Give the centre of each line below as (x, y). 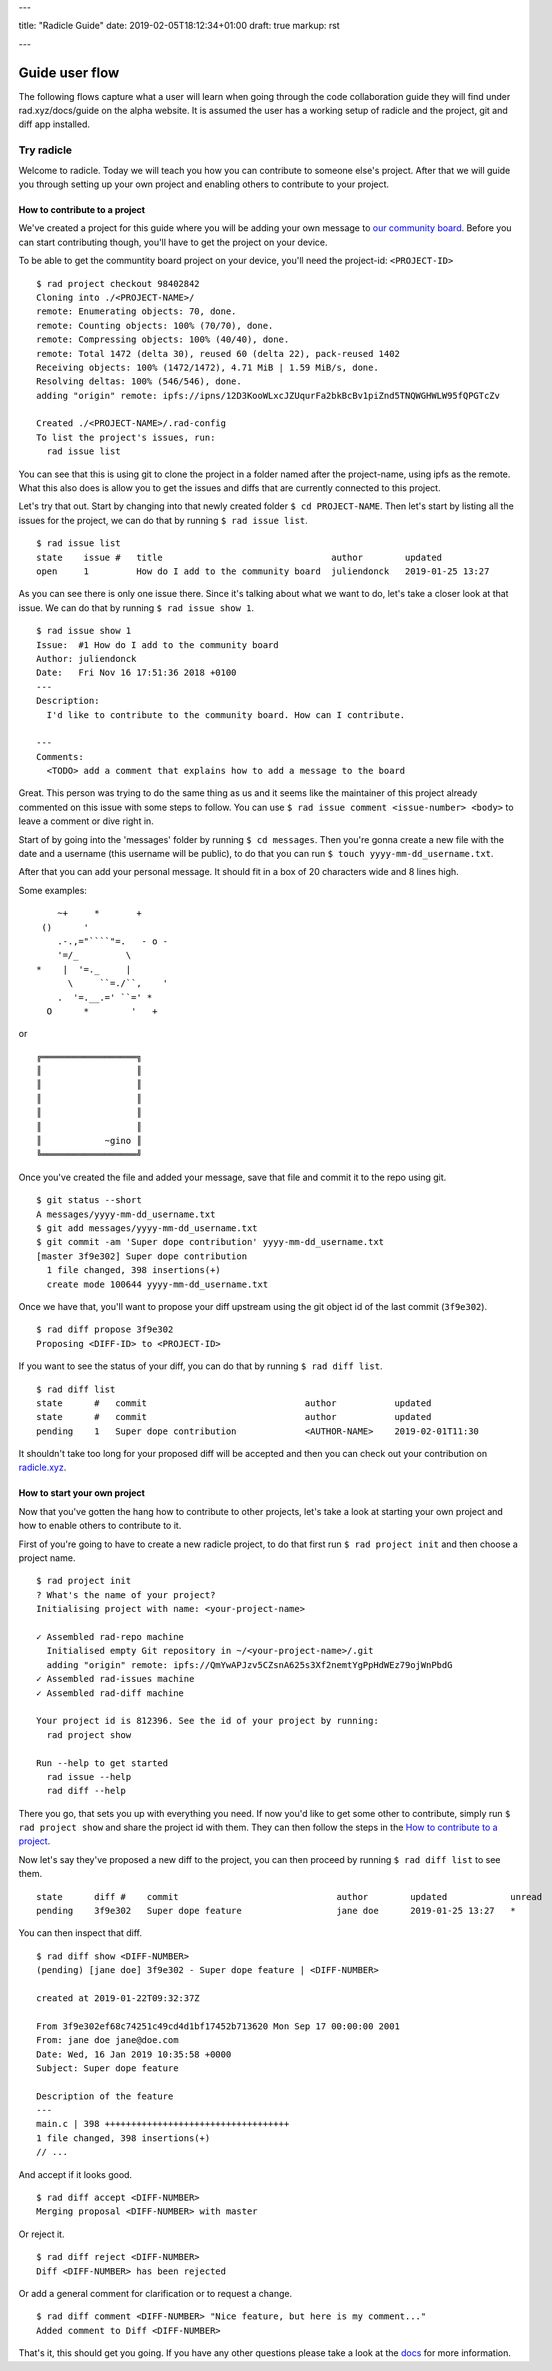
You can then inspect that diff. (80, 1933)
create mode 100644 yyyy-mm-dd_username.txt (157, 1284)
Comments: (60, 756)
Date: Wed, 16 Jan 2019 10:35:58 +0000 (134, 2054)
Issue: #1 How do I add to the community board (157, 644)
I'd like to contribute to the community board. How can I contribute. (226, 714)
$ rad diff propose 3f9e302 (105, 1329)
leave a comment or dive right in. (86, 821)
